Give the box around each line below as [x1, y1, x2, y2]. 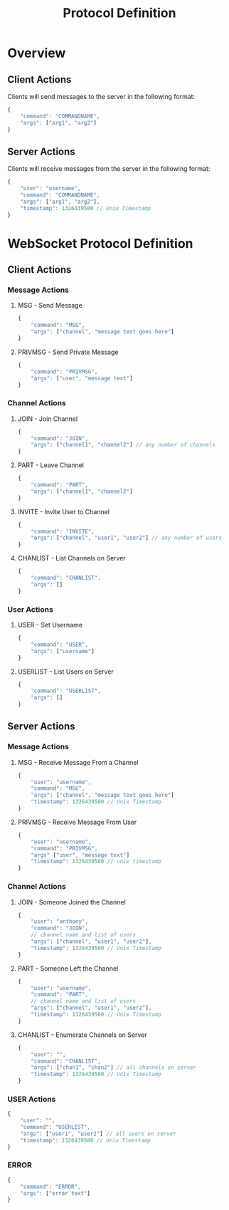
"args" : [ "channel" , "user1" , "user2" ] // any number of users [31, 534, 223, 542]
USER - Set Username [17, 621, 83, 630]
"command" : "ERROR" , [20, 1183, 81, 1190]
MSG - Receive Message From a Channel [17, 758, 139, 766]
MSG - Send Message [17, 301, 83, 310]
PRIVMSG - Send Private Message [17, 348, 119, 356]
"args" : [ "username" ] [31, 647, 95, 654]
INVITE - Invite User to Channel [17, 507, 110, 516]
